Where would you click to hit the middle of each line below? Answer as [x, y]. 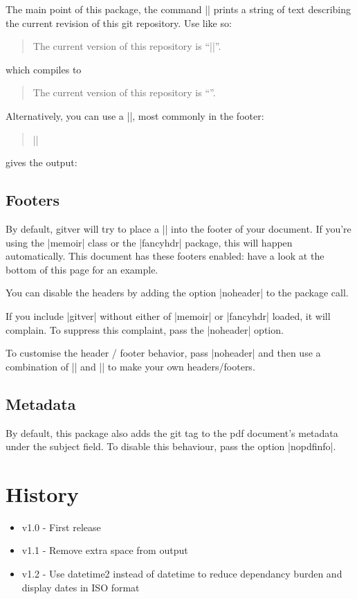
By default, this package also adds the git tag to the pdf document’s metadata [172, 432]
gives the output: [42, 162]
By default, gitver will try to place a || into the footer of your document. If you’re [178, 228]
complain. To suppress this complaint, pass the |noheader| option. [145, 329]
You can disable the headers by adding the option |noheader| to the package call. [177, 293]
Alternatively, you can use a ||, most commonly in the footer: [135, 115]
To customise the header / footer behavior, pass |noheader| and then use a [163, 353]
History [42, 493]
